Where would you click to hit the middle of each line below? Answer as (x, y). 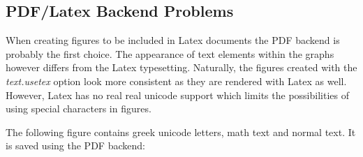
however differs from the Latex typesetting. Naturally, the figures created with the (181, 67)
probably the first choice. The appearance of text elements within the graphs (170, 53)
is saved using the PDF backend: (75, 145)
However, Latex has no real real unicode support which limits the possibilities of (177, 95)
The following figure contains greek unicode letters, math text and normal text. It (181, 132)
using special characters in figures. (79, 109)
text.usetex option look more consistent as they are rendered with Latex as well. (176, 81)
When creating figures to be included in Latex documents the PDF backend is (173, 40)
